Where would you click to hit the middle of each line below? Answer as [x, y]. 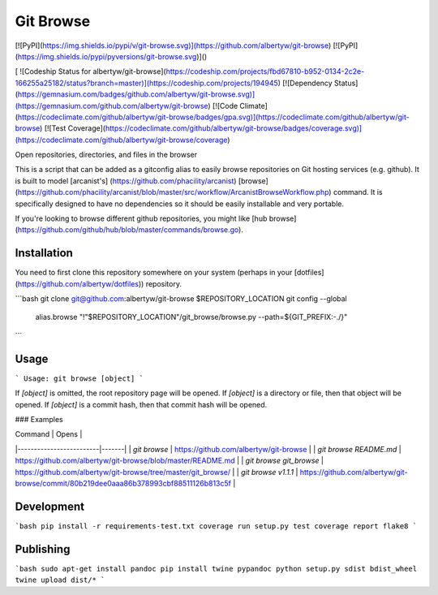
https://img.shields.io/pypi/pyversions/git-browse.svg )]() [112, 56]
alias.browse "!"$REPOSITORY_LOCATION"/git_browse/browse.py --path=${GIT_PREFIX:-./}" [191, 317]
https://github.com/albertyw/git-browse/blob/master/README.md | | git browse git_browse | [170, 461]
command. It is [358, 192]
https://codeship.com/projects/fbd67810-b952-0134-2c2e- [265, 71]
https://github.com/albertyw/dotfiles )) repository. [100, 283]
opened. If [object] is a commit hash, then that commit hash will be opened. [141, 404]
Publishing [43, 549]
